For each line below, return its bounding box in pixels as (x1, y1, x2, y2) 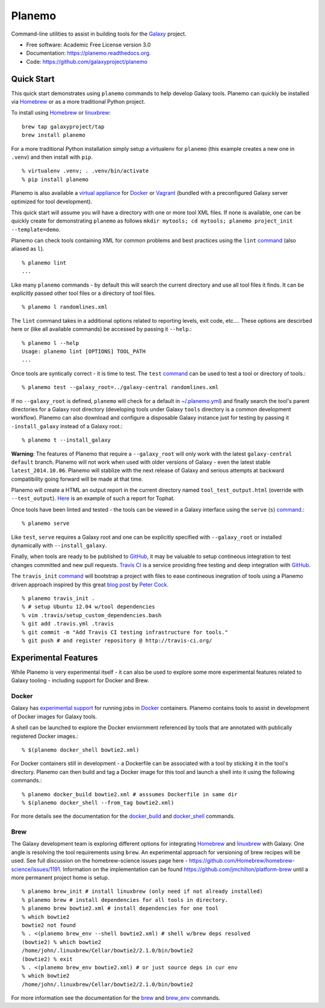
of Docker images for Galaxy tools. (11, 712, 97, 720)
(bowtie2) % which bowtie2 (22, 939, 102, 945)
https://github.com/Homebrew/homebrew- (188, 857, 295, 864)
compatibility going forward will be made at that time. (11, 475, 144, 483)
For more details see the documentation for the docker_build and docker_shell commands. (11, 813, 235, 820)
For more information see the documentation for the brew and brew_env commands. (11, 994, 221, 1001)
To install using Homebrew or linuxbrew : (11, 109, 111, 116)
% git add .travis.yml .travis (22, 620, 114, 627)
